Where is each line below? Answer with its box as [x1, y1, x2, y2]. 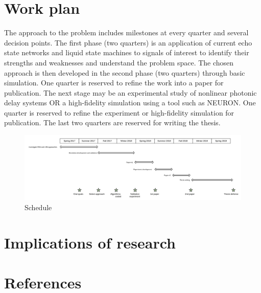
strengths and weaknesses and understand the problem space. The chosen [4, 57, 234, 67]
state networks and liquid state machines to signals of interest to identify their [4, 47, 249, 58]
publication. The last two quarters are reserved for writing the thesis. [4, 117, 221, 128]
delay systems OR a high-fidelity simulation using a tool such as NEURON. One [4, 97, 256, 108]
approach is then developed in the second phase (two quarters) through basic [4, 67, 245, 78]
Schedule [25, 201, 52, 212]
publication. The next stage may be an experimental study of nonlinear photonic [4, 87, 257, 98]
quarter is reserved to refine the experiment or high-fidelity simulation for [4, 107, 234, 118]
